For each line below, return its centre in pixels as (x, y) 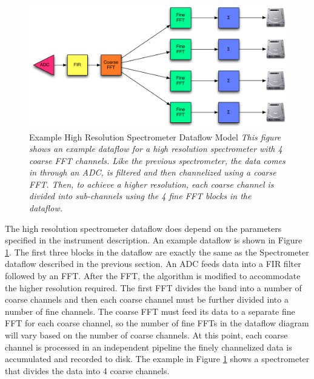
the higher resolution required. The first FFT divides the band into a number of (153, 287)
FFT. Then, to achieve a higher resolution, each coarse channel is (152, 184)
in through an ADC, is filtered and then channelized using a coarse (153, 172)
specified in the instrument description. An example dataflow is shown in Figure (154, 240)
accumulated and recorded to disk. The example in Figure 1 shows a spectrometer (157, 359)
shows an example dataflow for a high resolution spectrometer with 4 (156, 149)
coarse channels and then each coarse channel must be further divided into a (147, 299)
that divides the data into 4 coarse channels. (87, 370)
